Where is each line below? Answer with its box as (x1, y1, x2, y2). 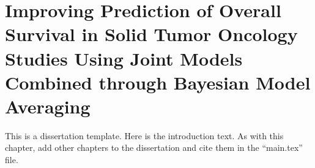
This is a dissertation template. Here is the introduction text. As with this (5, 129, 284, 142)
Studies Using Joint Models (5, 45, 243, 71)
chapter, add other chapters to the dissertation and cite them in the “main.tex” (5, 141, 303, 154)
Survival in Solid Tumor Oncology (5, 21, 298, 47)
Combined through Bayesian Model (5, 69, 311, 94)
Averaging (5, 93, 91, 118)
